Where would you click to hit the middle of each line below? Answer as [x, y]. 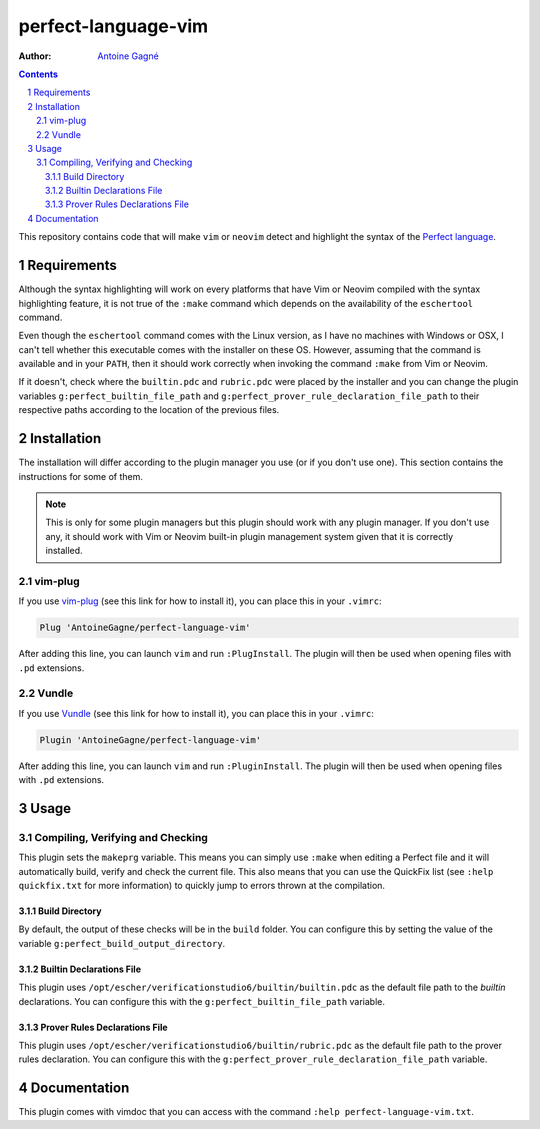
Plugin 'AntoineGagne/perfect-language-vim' [150, 739]
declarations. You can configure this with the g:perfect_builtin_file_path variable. [201, 1001]
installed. [64, 551]
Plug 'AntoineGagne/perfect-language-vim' [145, 628]
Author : [35, 56]
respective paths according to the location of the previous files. [149, 410]
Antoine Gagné [128, 56]
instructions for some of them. [81, 476]
